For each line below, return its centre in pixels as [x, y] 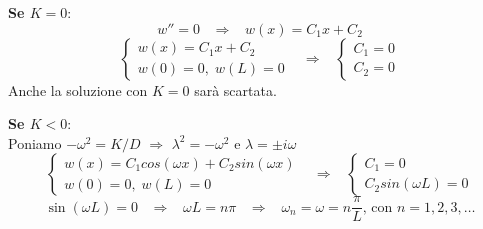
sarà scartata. [235, 89]
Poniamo [35, 142]
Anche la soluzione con [78, 89]
